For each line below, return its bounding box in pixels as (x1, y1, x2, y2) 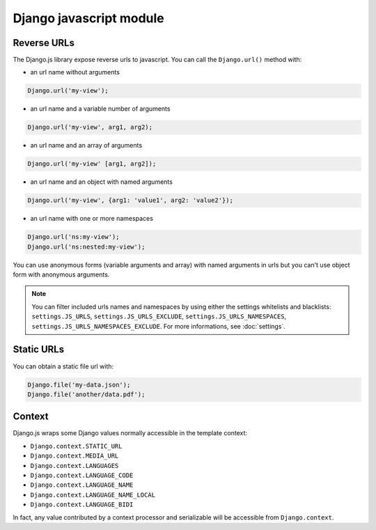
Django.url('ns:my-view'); (27, 233, 120, 241)
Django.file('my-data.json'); (27, 380, 131, 389)
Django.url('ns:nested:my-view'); (27, 242, 146, 251)
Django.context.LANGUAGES (30, 462, 119, 469)
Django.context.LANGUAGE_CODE (30, 471, 134, 479)
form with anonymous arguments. (13, 270, 110, 279)
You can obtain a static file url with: (13, 362, 114, 371)
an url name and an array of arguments (30, 141, 143, 150)
